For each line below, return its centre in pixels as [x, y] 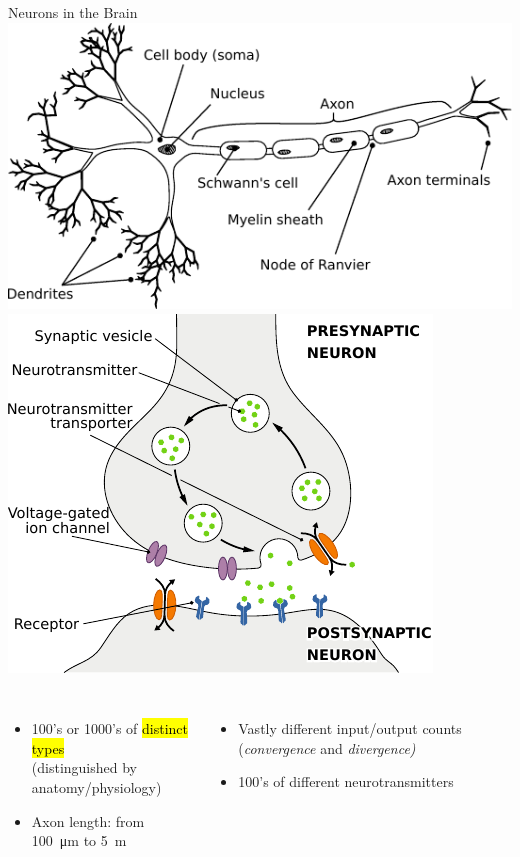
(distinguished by [84, 767]
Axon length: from [88, 820]
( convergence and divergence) [327, 747]
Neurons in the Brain [73, 12]
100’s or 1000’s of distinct [110, 728]
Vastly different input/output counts [350, 728]
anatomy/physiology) [96, 786]
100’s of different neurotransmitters [346, 781]
